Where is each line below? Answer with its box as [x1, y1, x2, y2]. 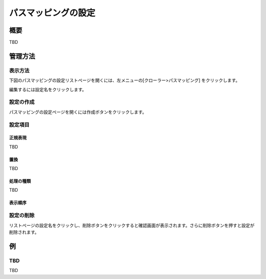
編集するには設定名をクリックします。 [9, 86, 87, 92]
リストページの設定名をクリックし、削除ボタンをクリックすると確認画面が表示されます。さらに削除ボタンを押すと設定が [9, 222, 255, 228]
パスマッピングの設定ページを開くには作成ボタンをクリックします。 [9, 109, 147, 115]
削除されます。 [9, 229, 39, 235]
